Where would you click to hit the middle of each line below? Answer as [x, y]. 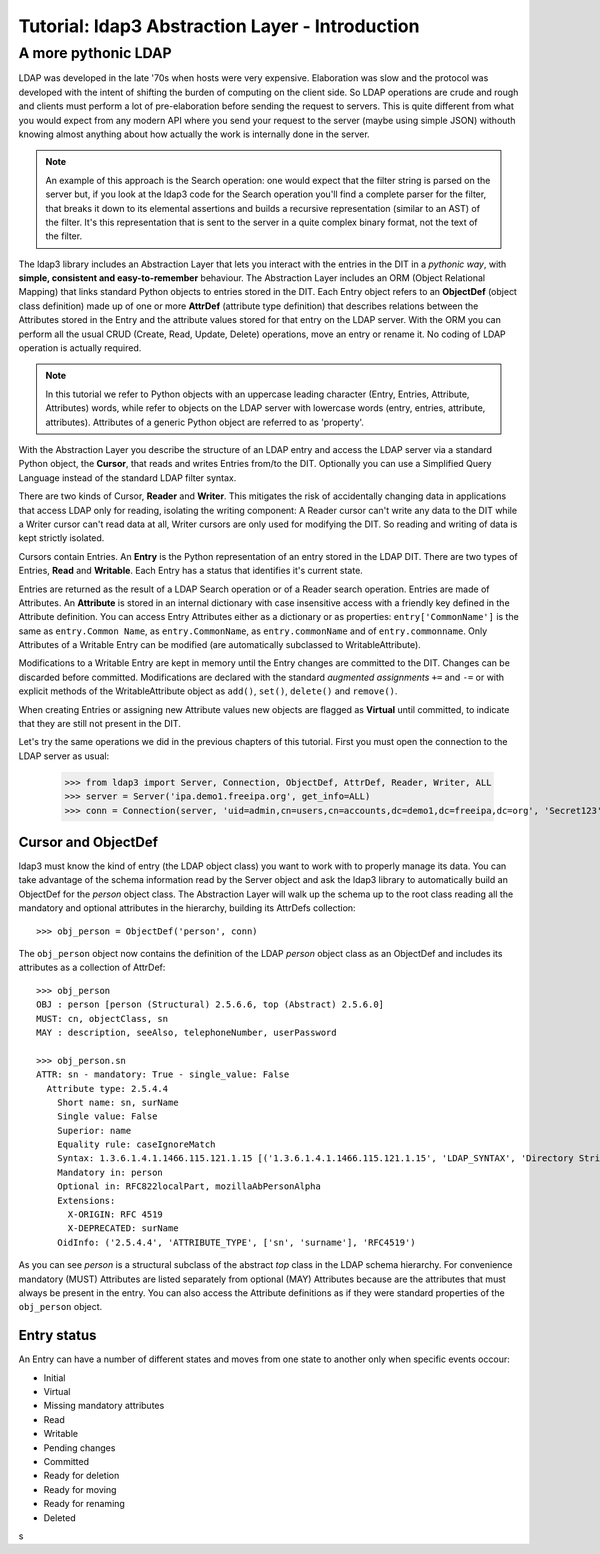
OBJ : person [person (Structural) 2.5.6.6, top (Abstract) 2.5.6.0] [210, 1004]
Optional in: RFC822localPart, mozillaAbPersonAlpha [189, 1186]
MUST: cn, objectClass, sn [102, 1018]
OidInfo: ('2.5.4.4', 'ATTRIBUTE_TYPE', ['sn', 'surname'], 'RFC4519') [236, 1242]
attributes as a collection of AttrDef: [92, 967]
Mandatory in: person [110, 1172]
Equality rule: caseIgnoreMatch [136, 1144]
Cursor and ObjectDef [88, 841]
